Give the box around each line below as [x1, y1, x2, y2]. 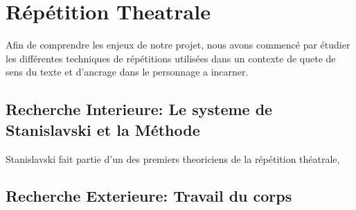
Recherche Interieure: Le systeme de [6, 98, 273, 120]
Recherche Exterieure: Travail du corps [6, 185, 292, 207]
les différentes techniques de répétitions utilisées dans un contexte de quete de [6, 51, 336, 65]
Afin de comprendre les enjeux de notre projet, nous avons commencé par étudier [6, 37, 350, 52]
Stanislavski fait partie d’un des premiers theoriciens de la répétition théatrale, [6, 151, 340, 166]
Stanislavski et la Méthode [6, 119, 200, 140]
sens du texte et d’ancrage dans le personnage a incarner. [6, 64, 249, 79]
